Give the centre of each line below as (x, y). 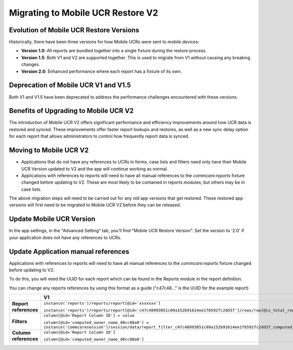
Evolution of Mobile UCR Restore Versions (74, 30)
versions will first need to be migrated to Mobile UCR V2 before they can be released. (95, 205)
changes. (31, 65)
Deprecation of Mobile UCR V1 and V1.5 (70, 85)
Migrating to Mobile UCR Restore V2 (84, 13)
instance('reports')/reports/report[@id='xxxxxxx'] (102, 303)
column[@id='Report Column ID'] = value (89, 316)
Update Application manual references (69, 252)
